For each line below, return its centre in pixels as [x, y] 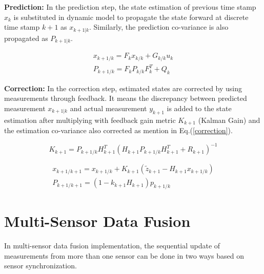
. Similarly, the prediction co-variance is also [159, 27]
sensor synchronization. [40, 266]
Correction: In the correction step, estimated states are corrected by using [123, 88]
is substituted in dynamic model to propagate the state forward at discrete [131, 17]
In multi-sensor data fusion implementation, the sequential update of [112, 246]
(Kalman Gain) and [229, 120]
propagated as [26, 38]
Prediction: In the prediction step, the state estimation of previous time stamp [130, 7]
